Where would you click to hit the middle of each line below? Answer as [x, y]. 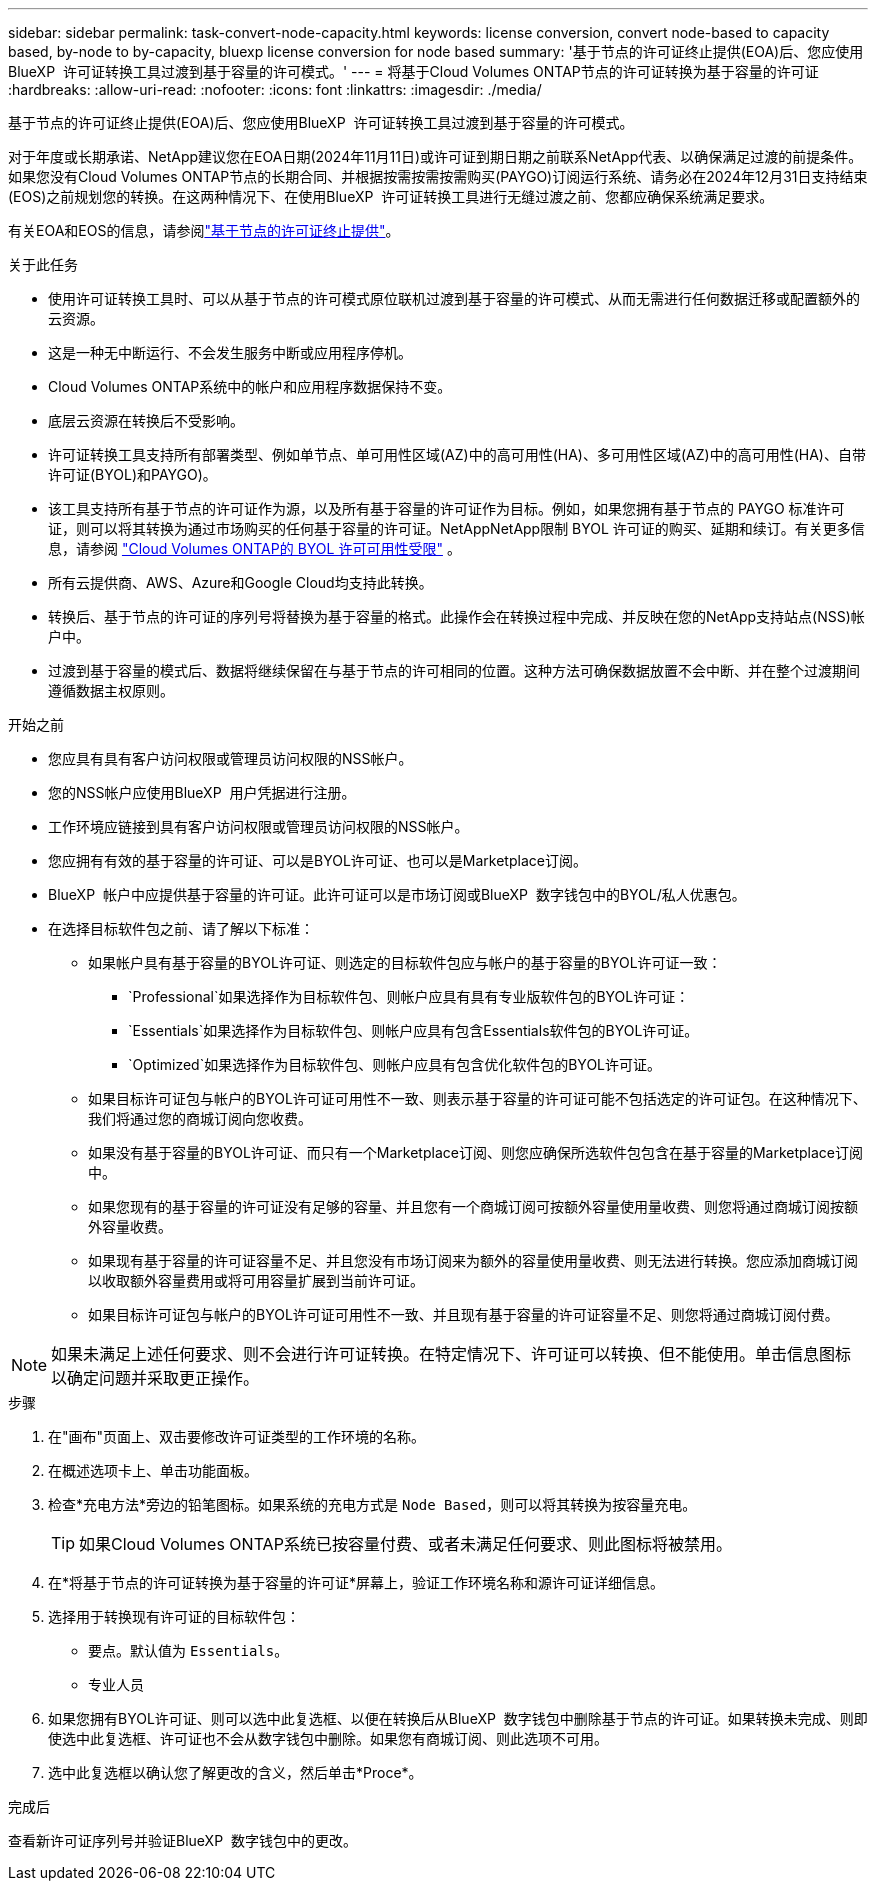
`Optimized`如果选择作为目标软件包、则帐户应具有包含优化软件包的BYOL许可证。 [395, 1064]
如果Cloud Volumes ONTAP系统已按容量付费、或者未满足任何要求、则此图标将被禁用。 [405, 1544]
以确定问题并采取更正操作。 [155, 1378]
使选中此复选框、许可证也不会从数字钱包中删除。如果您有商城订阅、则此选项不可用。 [328, 1738]
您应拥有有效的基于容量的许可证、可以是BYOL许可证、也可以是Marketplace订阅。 [317, 860]
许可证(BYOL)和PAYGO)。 [132, 474]
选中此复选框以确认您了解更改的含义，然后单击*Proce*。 [235, 1772]
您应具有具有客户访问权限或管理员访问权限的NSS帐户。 [230, 758]
